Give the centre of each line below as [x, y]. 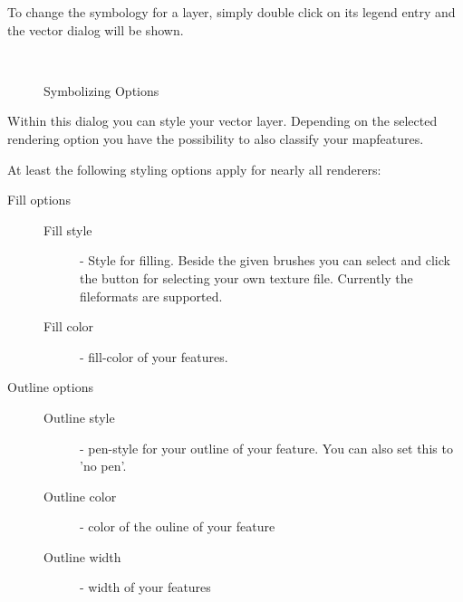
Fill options [39, 200]
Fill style [68, 229]
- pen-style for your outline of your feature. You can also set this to [266, 448]
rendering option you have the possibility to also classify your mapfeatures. [216, 138]
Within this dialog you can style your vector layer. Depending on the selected [222, 121]
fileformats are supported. [151, 296]
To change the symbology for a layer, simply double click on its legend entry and [231, 12]
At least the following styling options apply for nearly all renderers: [194, 169]
